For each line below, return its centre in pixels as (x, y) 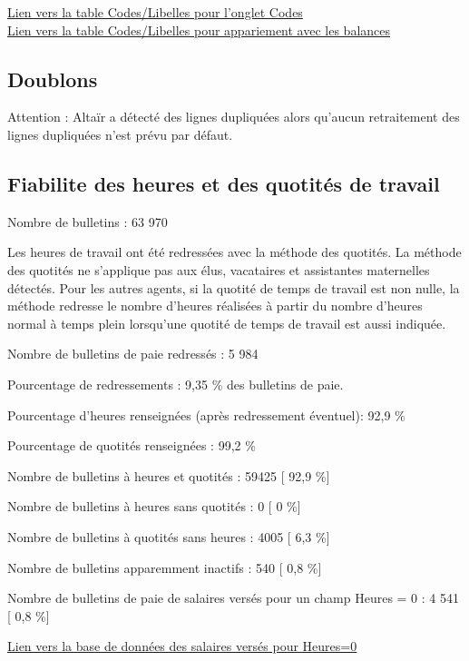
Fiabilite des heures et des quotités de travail (224, 183)
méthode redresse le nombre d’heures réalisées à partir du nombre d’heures (215, 306)
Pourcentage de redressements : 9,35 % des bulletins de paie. (176, 384)
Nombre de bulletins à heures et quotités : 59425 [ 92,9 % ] (169, 475)
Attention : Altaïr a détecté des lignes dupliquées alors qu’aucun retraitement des (234, 117)
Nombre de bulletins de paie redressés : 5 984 (133, 354)
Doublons (53, 79)
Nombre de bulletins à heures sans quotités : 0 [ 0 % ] (154, 506)
